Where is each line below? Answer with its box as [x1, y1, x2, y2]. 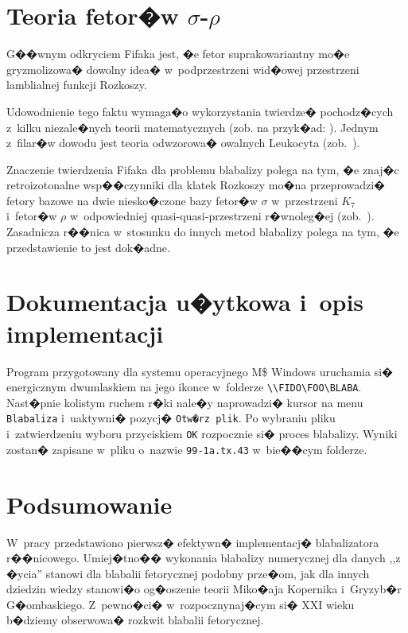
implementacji [6, 316, 164, 349]
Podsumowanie [6, 487, 173, 520]
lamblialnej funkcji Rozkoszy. [6, 76, 147, 93]
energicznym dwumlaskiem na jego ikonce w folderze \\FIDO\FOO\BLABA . [6, 379, 362, 395]
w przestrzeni [271, 192, 338, 208]
